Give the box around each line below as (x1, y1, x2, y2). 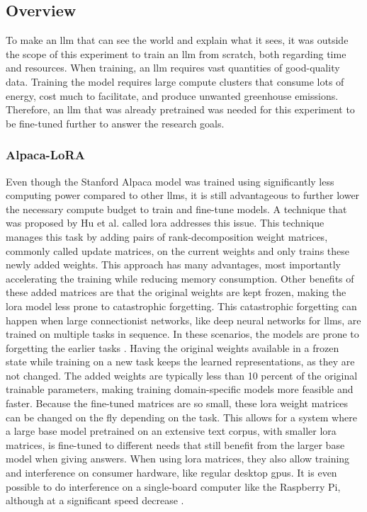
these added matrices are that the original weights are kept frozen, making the (6, 285, 346, 300)
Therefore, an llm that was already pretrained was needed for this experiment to (6, 102, 355, 117)
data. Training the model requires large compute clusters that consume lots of (6, 74, 344, 89)
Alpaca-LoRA (6, 146, 85, 164)
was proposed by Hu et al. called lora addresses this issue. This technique (6, 215, 324, 230)
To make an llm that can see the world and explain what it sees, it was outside (6, 33, 349, 47)
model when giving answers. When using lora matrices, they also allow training (6, 451, 350, 466)
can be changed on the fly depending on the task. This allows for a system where (6, 409, 357, 424)
